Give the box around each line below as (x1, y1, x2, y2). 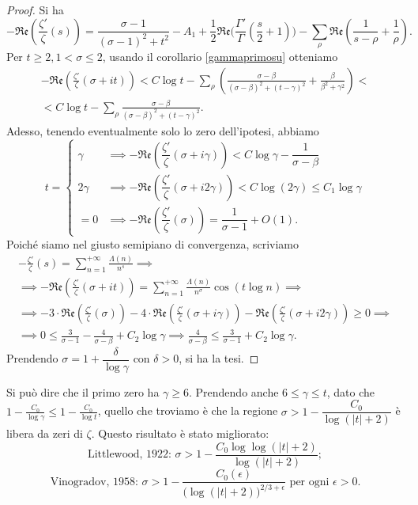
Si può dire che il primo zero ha (6, 383, 160, 400)
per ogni (289, 476, 330, 488)
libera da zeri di (6, 425, 83, 442)
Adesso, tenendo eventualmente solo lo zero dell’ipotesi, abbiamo (6, 122, 319, 139)
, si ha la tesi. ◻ (179, 350, 259, 366)
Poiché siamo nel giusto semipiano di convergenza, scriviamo (6, 236, 299, 252)
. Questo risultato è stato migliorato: (91, 425, 269, 442)
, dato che (326, 383, 375, 400)
